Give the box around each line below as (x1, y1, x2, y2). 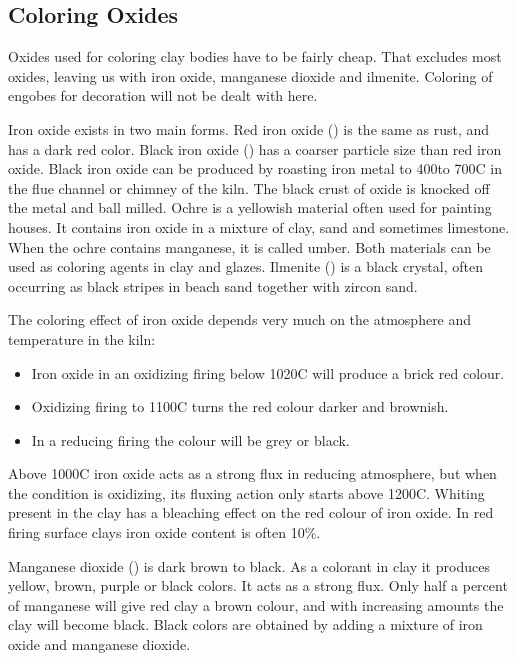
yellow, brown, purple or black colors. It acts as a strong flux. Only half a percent (8, 575, 508, 596)
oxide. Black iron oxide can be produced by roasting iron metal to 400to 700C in (8, 158, 502, 179)
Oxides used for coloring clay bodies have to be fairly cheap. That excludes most (8, 46, 502, 67)
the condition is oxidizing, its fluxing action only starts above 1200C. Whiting (8, 482, 485, 503)
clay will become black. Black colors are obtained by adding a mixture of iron (8, 614, 483, 635)
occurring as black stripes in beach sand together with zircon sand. (8, 275, 418, 296)
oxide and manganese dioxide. (8, 634, 191, 655)
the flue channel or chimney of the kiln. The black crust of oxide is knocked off (8, 177, 490, 198)
